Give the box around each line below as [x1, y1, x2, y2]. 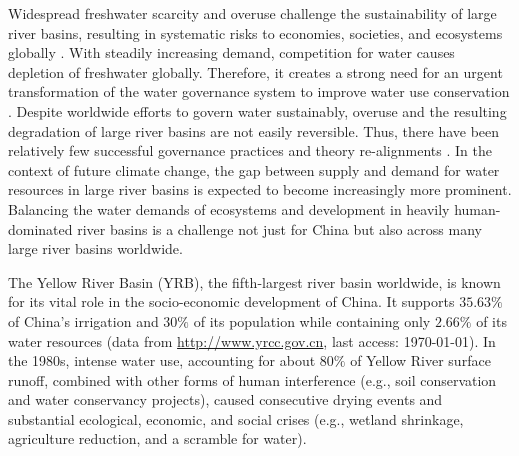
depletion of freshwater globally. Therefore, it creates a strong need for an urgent [8, 61, 503, 82]
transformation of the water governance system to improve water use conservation [8, 81, 510, 102]
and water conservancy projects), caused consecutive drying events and [8, 389, 443, 410]
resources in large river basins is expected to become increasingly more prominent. [8, 179, 512, 200]
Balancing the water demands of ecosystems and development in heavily [8, 198, 450, 219]
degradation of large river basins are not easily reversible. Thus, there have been [8, 120, 500, 141]
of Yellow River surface [350, 350, 491, 371]
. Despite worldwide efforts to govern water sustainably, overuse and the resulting [8, 100, 507, 121]
